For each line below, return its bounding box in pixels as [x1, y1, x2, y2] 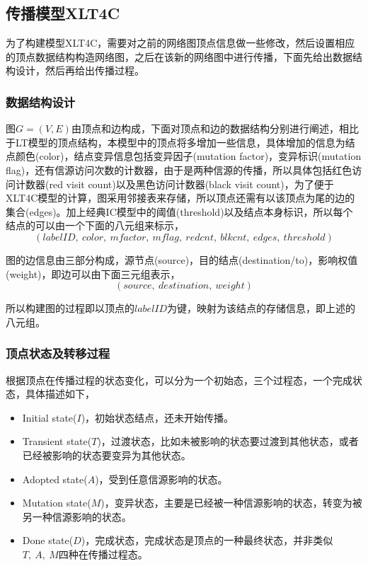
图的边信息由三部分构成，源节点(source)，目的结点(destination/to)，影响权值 [6, 252, 358, 267]
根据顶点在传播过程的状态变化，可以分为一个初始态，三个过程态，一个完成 [6, 372, 352, 387]
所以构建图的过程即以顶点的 [6, 301, 134, 316]
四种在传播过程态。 [58, 546, 148, 561]
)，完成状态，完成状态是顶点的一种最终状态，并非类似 [81, 533, 333, 548]
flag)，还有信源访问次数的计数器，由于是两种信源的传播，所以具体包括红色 [6, 162, 352, 177]
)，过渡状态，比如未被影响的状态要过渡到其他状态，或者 [97, 434, 359, 449]
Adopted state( [22, 471, 88, 486]
